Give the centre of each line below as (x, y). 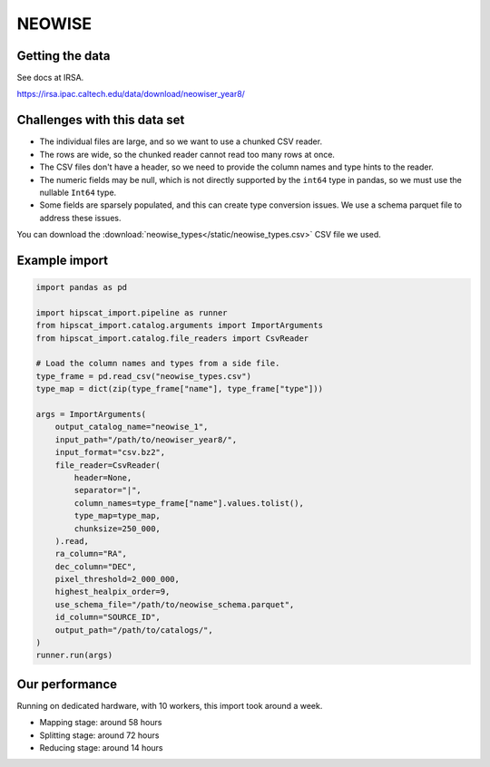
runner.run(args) (74, 655)
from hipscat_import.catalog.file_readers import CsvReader (172, 338)
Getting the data (64, 56)
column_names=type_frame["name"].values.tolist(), (189, 503)
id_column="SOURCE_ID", (108, 617)
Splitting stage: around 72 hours (99, 735)
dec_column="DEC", (96, 566)
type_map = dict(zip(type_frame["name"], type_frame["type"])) (180, 389)
